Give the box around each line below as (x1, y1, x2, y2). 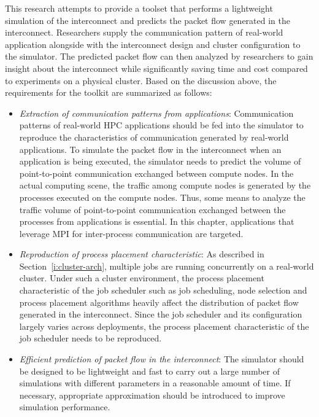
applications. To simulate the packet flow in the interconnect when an (19, 142, 282, 155)
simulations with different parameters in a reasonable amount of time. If (19, 376, 291, 389)
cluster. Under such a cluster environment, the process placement (19, 271, 264, 284)
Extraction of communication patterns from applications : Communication (19, 106, 294, 119)
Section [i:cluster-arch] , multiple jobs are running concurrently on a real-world (19, 259, 314, 272)
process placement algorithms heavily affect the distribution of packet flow (19, 295, 299, 308)
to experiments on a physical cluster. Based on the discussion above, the (5, 74, 277, 87)
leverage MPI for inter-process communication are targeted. (19, 227, 244, 240)
